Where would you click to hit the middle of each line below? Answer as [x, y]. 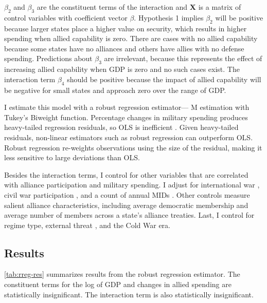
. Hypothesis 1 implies [169, 17]
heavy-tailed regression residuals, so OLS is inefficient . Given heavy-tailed [121, 127]
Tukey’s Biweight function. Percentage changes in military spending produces [126, 117]
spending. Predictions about [48, 58]
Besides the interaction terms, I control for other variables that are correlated [126, 174]
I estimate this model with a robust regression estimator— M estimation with [127, 107]
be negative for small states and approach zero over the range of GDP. [115, 90]
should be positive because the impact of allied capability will [164, 79]
